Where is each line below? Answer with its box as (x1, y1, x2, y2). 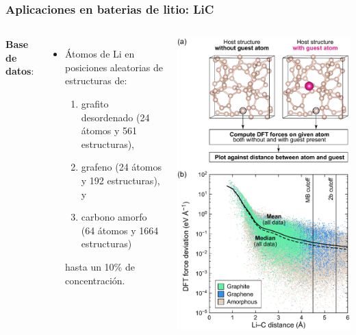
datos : (5, 64, 34, 78)
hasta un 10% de (64, 259, 135, 273)
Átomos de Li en (64, 47, 135, 61)
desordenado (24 (81, 110, 150, 124)
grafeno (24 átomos (81, 160, 162, 174)
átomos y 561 (81, 123, 138, 138)
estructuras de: (64, 73, 127, 88)
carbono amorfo (81, 210, 147, 224)
